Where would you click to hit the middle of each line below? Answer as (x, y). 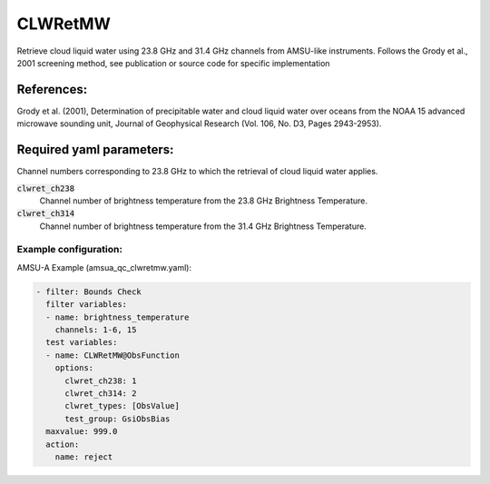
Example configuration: (69, 250)
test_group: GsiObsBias (118, 419)
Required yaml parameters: (95, 150)
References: (52, 89)
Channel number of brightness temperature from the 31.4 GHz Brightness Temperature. (203, 226)
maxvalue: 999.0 (82, 432)
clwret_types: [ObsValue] (122, 406)
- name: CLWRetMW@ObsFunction (113, 355)
